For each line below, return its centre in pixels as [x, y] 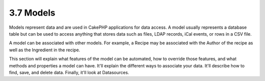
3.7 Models [32, 13]
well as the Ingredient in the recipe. [45, 50]
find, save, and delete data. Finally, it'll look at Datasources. [69, 72]
